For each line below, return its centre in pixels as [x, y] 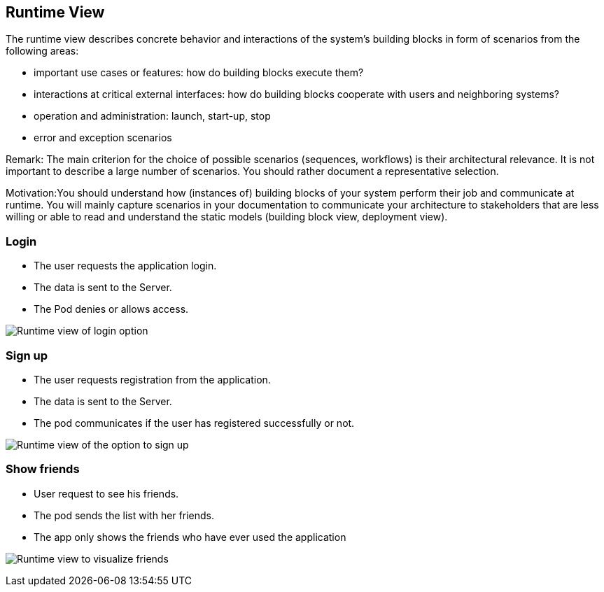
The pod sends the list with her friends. [124, 515]
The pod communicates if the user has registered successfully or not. [194, 423]
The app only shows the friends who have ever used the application [190, 537]
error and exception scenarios [103, 138]
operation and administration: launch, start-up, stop [152, 116]
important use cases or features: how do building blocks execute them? [199, 73]
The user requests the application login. [125, 266]
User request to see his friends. [106, 493]
